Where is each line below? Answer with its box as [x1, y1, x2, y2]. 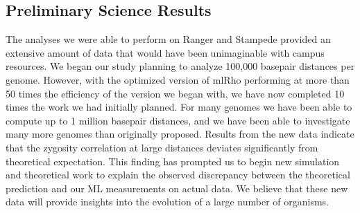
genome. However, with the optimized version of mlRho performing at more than [6, 72, 350, 86]
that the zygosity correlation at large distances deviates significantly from [6, 140, 318, 154]
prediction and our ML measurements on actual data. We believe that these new [6, 180, 348, 195]
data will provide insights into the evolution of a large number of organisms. [6, 194, 329, 209]
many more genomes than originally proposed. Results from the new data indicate [6, 127, 354, 141]
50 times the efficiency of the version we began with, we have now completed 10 [6, 86, 345, 100]
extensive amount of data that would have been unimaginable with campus [6, 45, 325, 59]
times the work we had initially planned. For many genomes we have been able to [6, 100, 352, 114]
